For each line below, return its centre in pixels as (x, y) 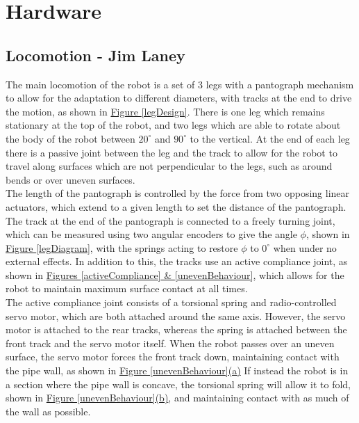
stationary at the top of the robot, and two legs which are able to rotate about (173, 125)
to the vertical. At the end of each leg (270, 138)
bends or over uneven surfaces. (70, 179)
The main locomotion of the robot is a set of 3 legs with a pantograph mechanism (180, 84)
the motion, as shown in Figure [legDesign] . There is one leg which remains (165, 111)
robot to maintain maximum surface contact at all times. (127, 288)
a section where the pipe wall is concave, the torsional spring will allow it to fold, (178, 384)
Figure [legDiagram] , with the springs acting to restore (122, 247)
